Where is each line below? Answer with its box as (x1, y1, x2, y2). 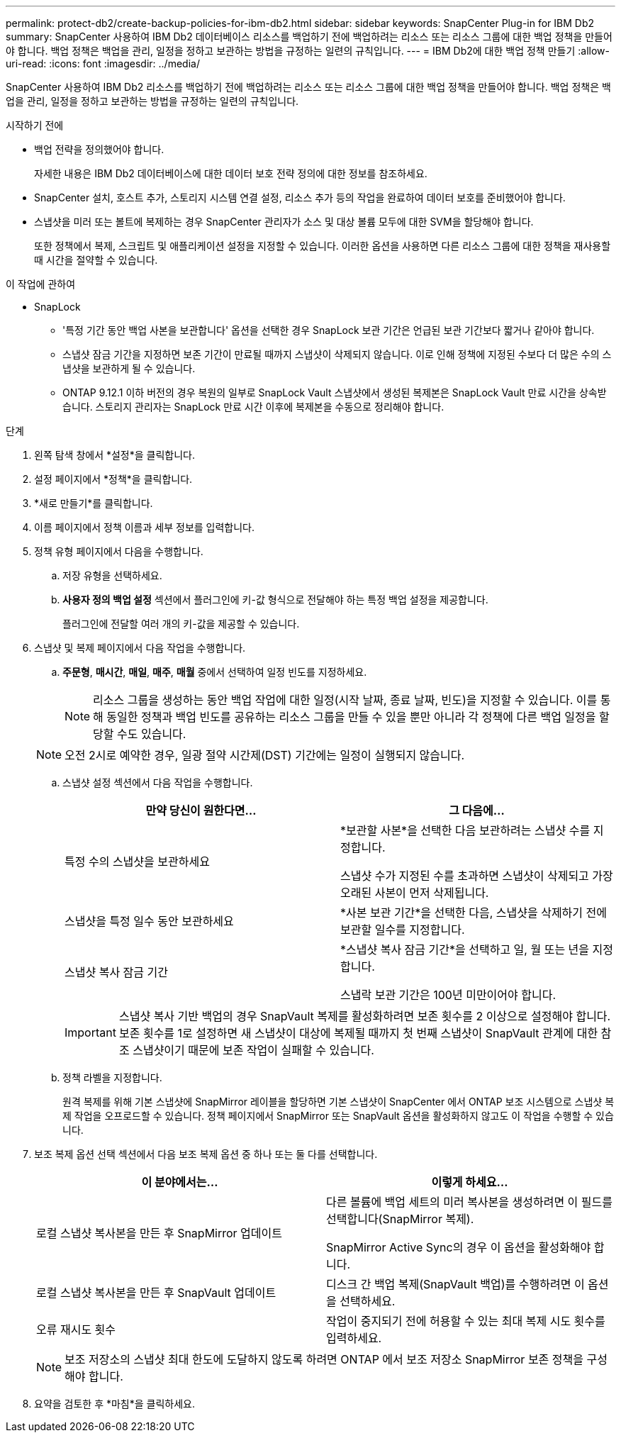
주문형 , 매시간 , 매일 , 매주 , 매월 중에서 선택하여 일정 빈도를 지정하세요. (62, 666, 367, 678)
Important (65, 1025, 116, 1040)
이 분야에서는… (141, 1175, 218, 1189)
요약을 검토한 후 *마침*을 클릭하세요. (34, 1398, 196, 1410)
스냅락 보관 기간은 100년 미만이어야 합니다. (340, 988, 556, 1002)
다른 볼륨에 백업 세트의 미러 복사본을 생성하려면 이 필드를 (326, 1195, 613, 1209)
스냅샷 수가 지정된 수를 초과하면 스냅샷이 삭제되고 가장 (340, 869, 613, 883)
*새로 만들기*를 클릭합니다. (34, 497, 153, 509)
